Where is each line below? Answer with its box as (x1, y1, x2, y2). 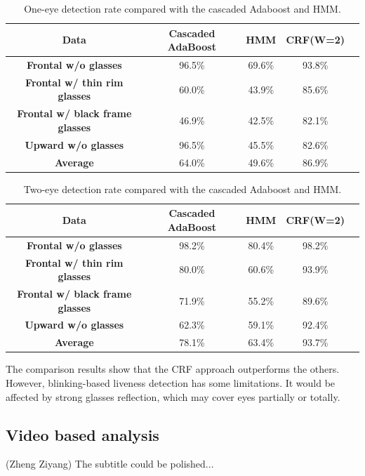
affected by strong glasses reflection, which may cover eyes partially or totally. (6, 389, 340, 404)
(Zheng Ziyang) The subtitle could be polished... (6, 456, 214, 471)
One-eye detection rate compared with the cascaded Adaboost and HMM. (24, 1, 341, 15)
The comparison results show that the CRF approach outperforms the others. (6, 362, 340, 376)
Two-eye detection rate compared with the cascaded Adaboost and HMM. (23, 181, 342, 196)
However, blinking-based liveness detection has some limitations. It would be (6, 375, 336, 390)
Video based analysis (6, 423, 159, 445)
